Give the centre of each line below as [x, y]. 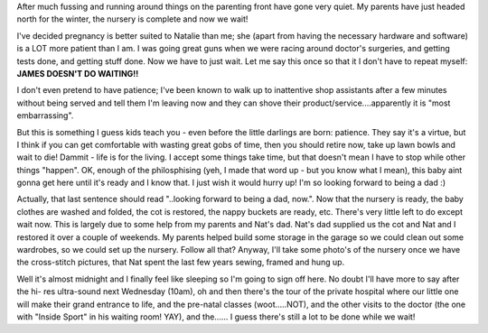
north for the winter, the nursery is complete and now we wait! [132, 19]
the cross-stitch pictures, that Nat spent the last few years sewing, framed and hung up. [181, 263]
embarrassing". [45, 116]
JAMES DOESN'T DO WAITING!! [78, 73]
